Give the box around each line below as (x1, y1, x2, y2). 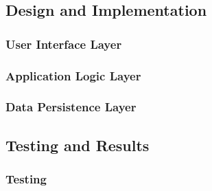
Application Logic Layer (5, 67, 141, 84)
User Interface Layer (5, 35, 122, 52)
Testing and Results (5, 134, 150, 155)
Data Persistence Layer (5, 98, 137, 115)
